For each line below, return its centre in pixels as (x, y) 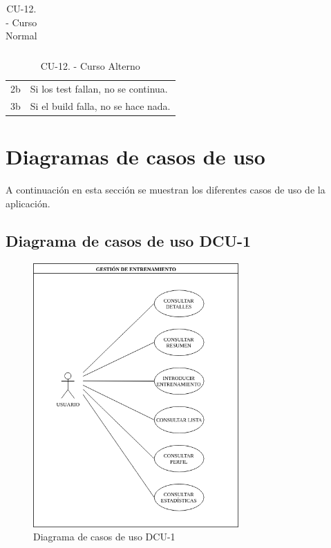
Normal (21, 36)
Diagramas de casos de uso (135, 157)
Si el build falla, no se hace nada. (100, 105)
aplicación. (28, 203)
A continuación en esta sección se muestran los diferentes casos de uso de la (165, 190)
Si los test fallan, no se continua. (99, 89)
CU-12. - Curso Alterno (90, 66)
